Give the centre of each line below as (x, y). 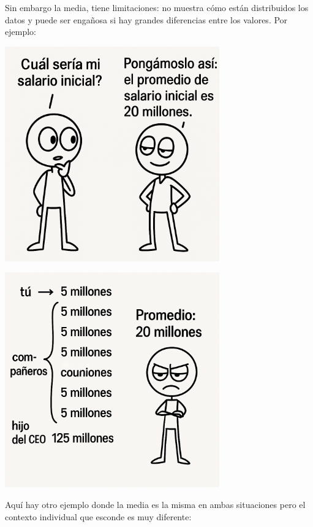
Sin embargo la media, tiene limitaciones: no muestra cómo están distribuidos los (157, 7)
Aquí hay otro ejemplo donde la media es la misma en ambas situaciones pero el (155, 504)
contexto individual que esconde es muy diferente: (98, 516)
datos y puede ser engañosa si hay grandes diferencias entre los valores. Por (146, 19)
